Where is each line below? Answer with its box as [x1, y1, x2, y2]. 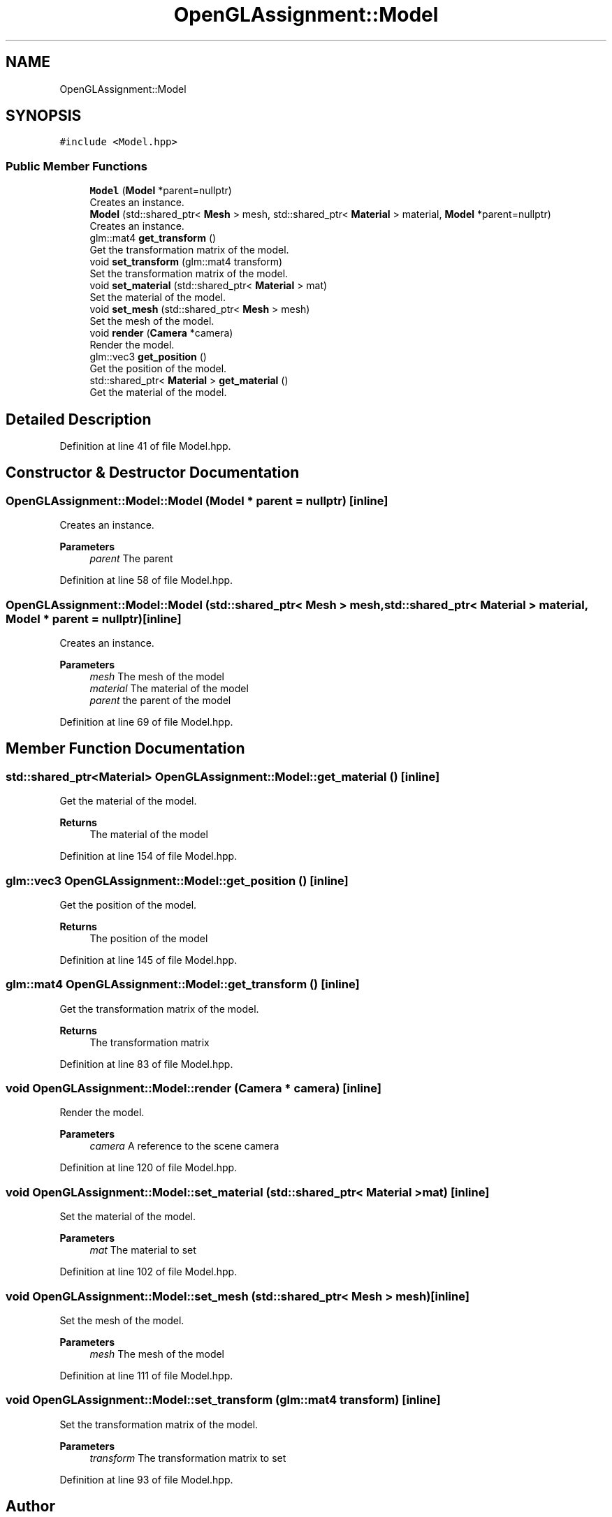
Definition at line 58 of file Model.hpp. [59, 574, 233, 587]
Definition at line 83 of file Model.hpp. [59, 1057, 233, 1070]
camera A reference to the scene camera [89, 1140, 279, 1152]
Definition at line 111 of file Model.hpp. [59, 1369, 233, 1382]
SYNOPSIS [6, 107, 82, 125]
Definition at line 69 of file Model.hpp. [59, 716, 233, 728]
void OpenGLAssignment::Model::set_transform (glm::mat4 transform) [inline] [6, 1393, 441, 1407]
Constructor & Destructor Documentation [6, 464, 300, 482]
